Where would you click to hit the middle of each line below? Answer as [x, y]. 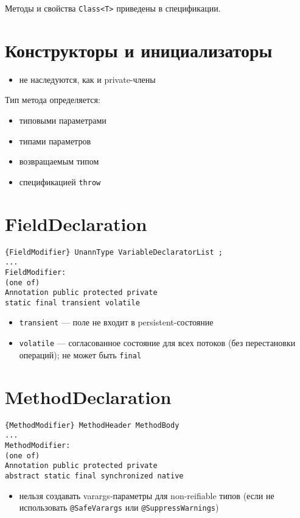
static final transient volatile [72, 303]
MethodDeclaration [88, 396]
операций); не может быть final [80, 354]
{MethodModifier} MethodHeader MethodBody [92, 425]
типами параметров [55, 140]
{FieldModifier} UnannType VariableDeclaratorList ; [114, 252]
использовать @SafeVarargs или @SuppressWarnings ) [119, 507]
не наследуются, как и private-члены [87, 79]
